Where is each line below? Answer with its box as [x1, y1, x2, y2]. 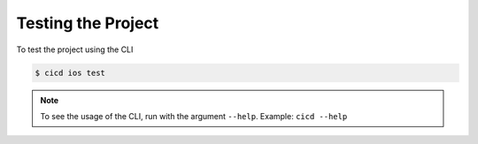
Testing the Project [16, 13, 159, 33]
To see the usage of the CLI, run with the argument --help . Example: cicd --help [40, 110, 348, 121]
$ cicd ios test [35, 67, 106, 78]
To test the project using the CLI [16, 44, 134, 55]
